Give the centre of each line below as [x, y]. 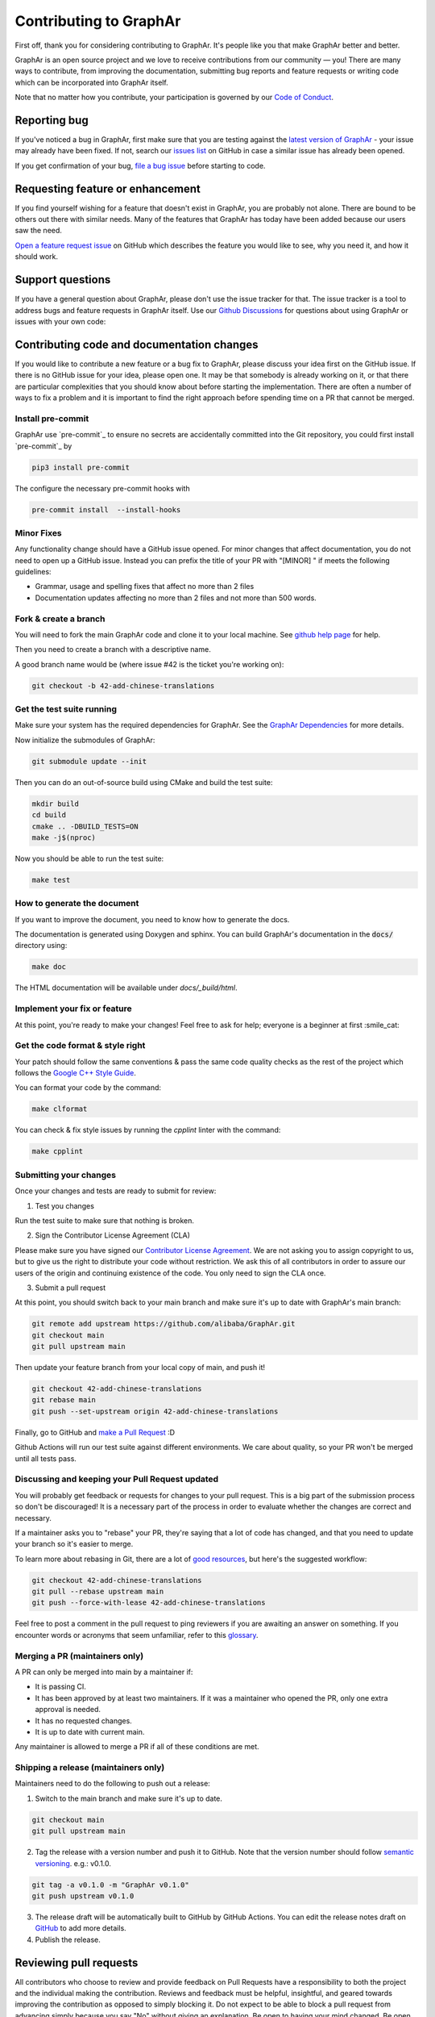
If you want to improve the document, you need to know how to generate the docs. [152, 919]
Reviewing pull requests [77, 1963]
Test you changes [64, 1205]
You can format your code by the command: [88, 1088]
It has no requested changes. [83, 1721]
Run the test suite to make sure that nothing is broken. [105, 1220]
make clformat [60, 1109]
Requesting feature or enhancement [108, 188]
